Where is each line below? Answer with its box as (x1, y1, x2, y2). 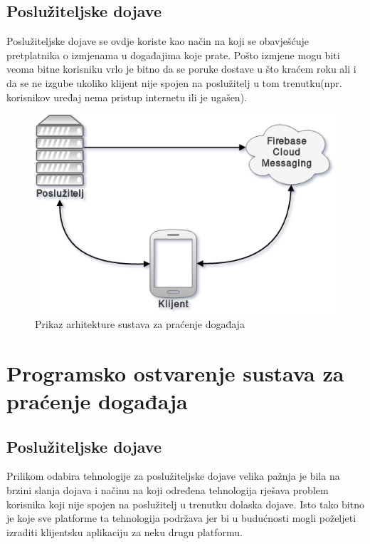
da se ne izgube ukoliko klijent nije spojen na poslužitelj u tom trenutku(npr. (6, 75, 342, 90)
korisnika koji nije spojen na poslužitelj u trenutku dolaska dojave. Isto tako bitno (6, 496, 364, 511)
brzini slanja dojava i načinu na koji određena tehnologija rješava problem (6, 482, 329, 497)
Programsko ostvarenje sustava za (6, 358, 344, 387)
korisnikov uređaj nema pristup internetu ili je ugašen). (6, 89, 247, 104)
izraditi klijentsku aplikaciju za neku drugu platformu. (6, 524, 243, 539)
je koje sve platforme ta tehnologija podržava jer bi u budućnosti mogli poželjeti (6, 510, 356, 525)
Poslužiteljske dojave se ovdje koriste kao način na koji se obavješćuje (6, 34, 309, 48)
